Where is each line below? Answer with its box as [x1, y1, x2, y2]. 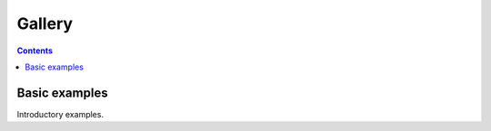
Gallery [16, 14, 73, 33]
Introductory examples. [16, 108, 105, 119]
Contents [16, 45, 54, 56]
